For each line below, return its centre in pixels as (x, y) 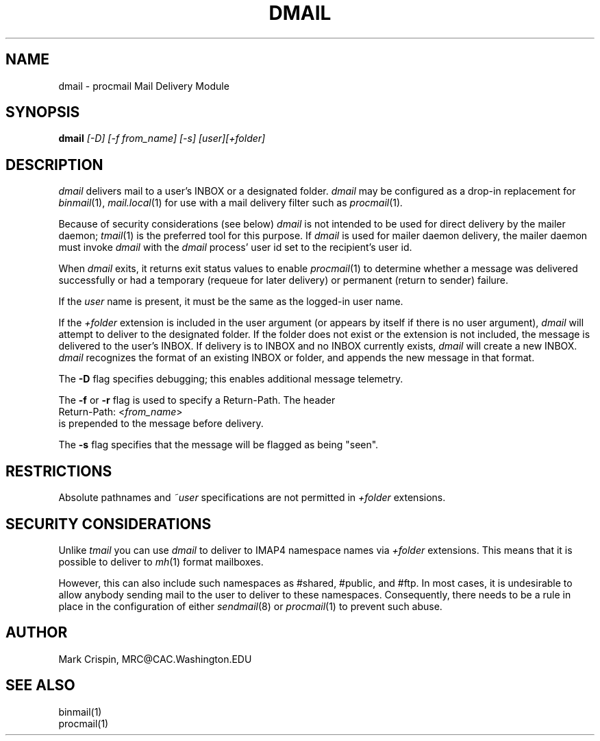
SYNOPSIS (43, 112)
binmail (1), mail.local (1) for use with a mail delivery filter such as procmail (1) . (231, 203)
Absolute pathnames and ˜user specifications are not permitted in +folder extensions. (252, 498)
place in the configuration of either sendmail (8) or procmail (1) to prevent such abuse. (250, 606)
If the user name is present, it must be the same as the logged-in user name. (231, 302)
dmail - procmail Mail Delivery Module (144, 86)
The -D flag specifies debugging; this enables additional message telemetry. (231, 379)
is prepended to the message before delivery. (161, 424)
